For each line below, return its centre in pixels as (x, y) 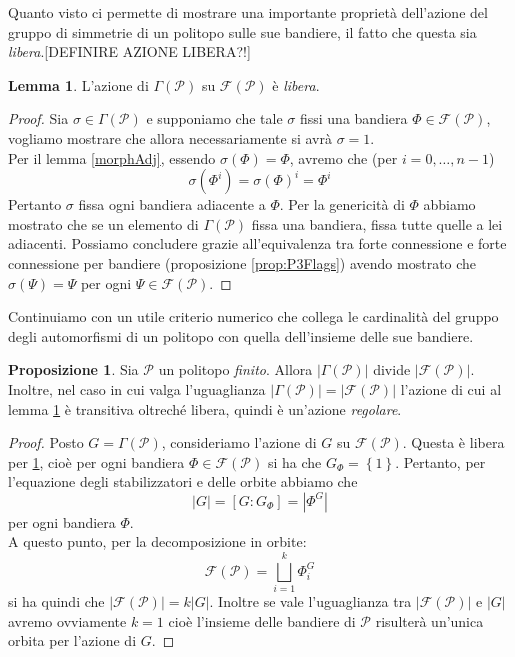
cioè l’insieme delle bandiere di (262, 620)
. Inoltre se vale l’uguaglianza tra (310, 601)
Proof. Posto (46, 442)
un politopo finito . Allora (235, 369)
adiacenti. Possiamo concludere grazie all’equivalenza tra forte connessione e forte (257, 243)
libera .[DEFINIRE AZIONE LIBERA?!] (129, 51)
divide (392, 369)
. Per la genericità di (342, 204)
